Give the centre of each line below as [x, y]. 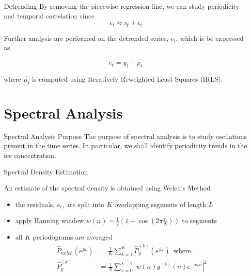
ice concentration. [30, 155]
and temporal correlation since [49, 15]
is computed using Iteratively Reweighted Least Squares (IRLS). [127, 78]
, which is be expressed [210, 38]
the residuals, [35, 204]
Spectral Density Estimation [46, 171]
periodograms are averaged [72, 237]
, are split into [83, 204]
